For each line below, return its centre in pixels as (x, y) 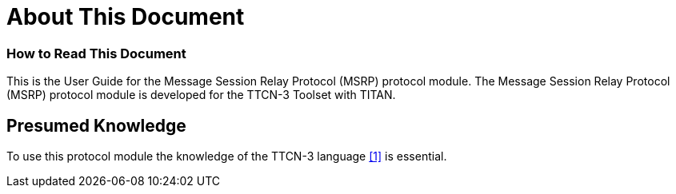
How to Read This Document (96, 53)
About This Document (126, 17)
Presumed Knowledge (96, 125)
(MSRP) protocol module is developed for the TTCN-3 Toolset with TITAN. (201, 95)
